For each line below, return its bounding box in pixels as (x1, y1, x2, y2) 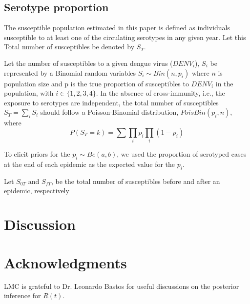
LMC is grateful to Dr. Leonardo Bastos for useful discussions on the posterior (4, 281, 239, 291)
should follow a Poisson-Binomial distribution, (40, 107, 179, 117)
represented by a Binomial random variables (4, 67, 136, 78)
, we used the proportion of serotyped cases (117, 149, 247, 159)
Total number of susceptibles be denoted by (4, 41, 135, 52)
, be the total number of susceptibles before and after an (51, 176, 220, 186)
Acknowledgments (4, 252, 127, 272)
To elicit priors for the (4, 149, 70, 159)
